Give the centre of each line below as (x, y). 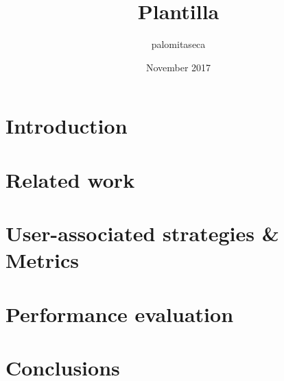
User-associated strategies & (142, 233)
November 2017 (178, 67)
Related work (70, 179)
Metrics (43, 260)
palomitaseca (178, 44)
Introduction (67, 126)
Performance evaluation (120, 314)
